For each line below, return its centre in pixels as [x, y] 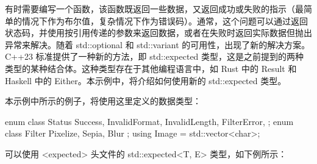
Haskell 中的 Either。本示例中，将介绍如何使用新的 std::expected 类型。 [146, 80]
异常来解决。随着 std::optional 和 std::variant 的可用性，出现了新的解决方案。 [158, 44]
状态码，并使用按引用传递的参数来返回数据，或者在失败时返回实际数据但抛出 [158, 33]
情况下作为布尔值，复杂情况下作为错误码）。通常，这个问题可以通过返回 [165, 20]
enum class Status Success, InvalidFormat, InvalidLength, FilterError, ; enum [149, 121]
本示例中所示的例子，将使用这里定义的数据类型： [103, 101]
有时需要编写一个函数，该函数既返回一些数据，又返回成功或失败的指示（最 [154, 9]
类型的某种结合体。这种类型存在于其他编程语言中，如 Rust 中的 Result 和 [151, 68]
